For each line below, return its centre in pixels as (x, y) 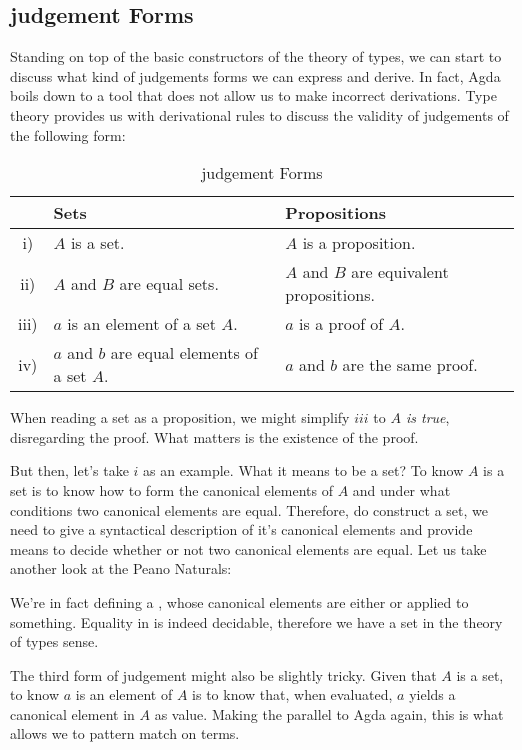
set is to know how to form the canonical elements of (171, 489)
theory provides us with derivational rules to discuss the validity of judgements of (259, 114)
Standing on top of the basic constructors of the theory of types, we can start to (256, 56)
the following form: (68, 134)
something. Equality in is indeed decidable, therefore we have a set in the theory (256, 621)
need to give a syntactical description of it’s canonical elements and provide (241, 529)
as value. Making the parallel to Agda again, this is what (329, 713)
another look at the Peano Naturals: (121, 568)
